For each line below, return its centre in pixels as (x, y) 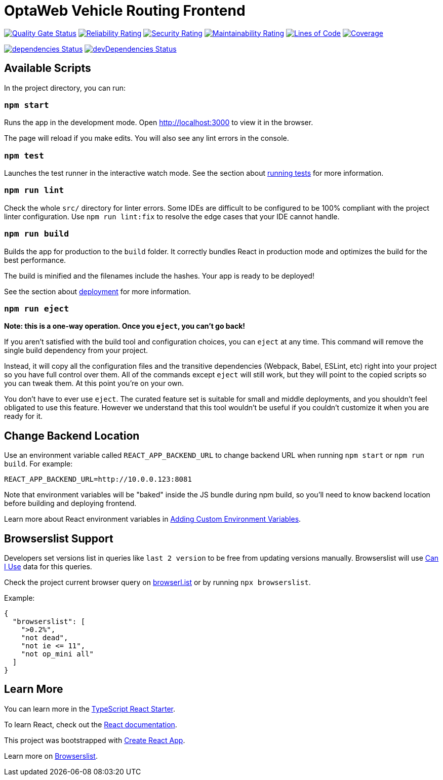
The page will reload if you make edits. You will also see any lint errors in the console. (147, 138)
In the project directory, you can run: (65, 88)
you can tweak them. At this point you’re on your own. (94, 383)
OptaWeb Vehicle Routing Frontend (125, 11)
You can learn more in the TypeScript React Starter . (90, 709)
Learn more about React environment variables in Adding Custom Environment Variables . (153, 519)
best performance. (35, 260)
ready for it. (24, 416)
